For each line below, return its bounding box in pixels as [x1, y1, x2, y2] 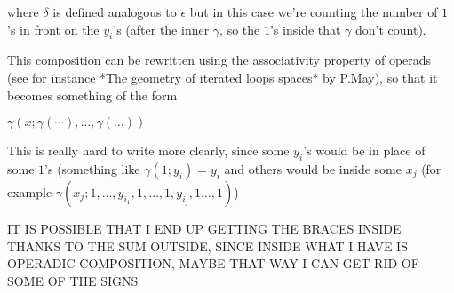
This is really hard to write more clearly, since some [7, 141, 290, 160]
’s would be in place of [303, 141, 426, 160]
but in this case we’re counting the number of [189, 3, 438, 20]
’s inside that [269, 20, 341, 38]
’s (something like [44, 159, 140, 178]
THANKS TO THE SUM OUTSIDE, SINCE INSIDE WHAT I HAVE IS [7, 236, 408, 255]
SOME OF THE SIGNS [7, 271, 139, 289]
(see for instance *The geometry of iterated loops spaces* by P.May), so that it [7, 67, 438, 86]
